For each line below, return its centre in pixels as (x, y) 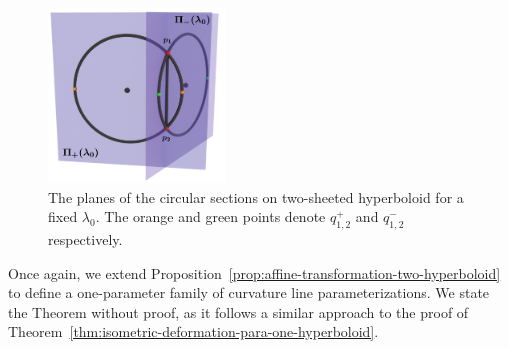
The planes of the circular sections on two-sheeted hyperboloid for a (256, 196)
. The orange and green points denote (210, 216)
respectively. (85, 239)
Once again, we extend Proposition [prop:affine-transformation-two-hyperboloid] (254, 272)
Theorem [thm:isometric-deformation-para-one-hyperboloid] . (193, 331)
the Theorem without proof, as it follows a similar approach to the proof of (238, 311)
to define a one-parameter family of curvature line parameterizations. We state (249, 292)
